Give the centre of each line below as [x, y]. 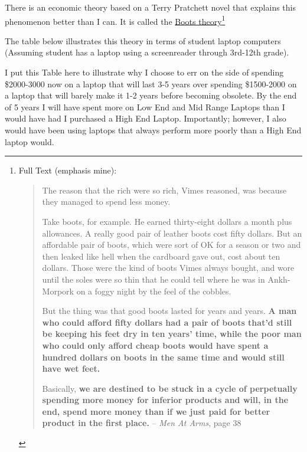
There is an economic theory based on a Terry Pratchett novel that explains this [151, 7]
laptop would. [30, 141]
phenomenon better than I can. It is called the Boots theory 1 [115, 20]
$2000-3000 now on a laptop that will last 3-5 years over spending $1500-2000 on [151, 83]
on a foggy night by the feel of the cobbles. [154, 291]
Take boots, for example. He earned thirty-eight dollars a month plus [167, 221]
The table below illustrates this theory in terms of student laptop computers [143, 40]
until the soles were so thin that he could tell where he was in [153, 279]
